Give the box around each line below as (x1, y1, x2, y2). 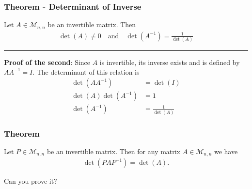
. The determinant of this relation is (32, 66, 140, 77)
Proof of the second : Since (4, 57, 91, 67)
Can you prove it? (4, 176, 57, 186)
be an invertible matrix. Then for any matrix (47, 146, 181, 156)
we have (214, 146, 238, 156)
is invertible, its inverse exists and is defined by (99, 57, 240, 67)
